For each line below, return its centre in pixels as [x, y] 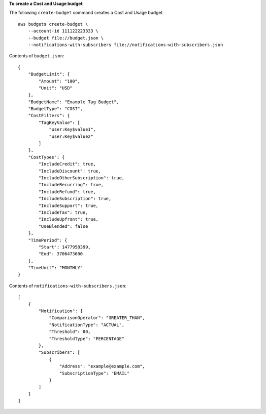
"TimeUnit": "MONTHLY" [55, 268]
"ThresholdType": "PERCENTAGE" [87, 339]
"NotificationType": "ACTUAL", [87, 325]
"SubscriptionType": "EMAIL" [95, 373]
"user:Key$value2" [71, 136]
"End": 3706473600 [61, 254]
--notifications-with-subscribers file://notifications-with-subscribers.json [125, 45]
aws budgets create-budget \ [53, 24]
